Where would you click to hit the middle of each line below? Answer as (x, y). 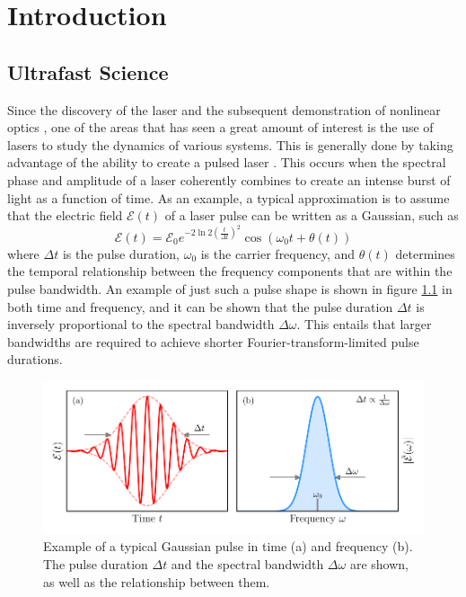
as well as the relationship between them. (157, 581)
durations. (35, 359)
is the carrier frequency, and (278, 253)
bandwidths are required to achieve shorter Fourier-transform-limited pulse (213, 341)
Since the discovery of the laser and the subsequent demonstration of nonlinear (224, 109)
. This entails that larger (364, 324)
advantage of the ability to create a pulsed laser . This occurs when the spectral (227, 162)
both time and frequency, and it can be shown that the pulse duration (200, 306)
